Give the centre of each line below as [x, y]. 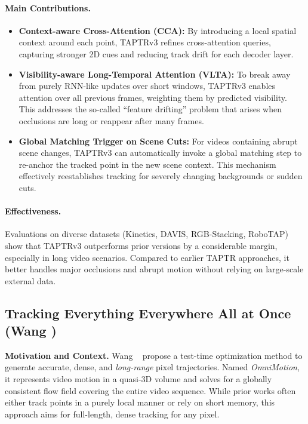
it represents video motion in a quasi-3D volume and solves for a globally [138, 379]
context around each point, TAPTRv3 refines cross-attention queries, [145, 42]
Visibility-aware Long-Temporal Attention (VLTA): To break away [155, 74]
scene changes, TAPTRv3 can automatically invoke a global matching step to [160, 153]
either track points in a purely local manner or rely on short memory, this [140, 402]
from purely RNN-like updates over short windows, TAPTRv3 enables [147, 86]
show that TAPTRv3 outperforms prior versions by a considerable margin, [141, 245]
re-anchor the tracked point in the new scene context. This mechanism [147, 164]
